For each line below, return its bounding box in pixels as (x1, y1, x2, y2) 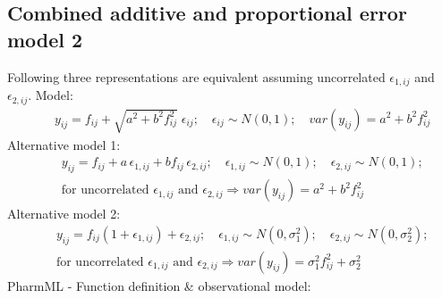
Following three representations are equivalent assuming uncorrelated (7, 67, 386, 86)
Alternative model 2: (7, 204, 121, 223)
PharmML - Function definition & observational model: (7, 276, 311, 294)
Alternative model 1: (7, 135, 121, 153)
